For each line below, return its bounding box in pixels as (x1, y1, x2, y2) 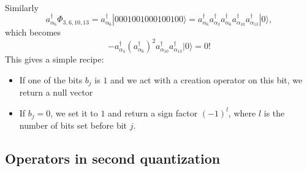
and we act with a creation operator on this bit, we (110, 73, 303, 86)
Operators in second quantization (5, 149, 221, 168)
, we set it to (50, 106, 98, 119)
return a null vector (19, 86, 93, 99)
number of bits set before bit (19, 119, 127, 132)
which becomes (5, 26, 61, 39)
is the (263, 106, 285, 119)
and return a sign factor (108, 106, 198, 119)
